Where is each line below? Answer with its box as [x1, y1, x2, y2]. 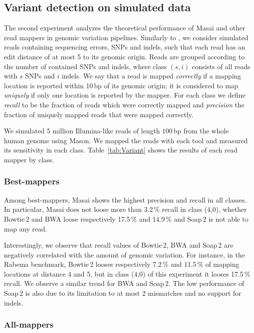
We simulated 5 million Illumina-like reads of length [4, 126, 160, 136]
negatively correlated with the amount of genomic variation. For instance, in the [4, 249, 245, 259]
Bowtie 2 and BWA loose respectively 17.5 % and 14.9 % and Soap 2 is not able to [4, 213, 249, 224]
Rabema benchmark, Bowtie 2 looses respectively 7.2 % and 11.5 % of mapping [4, 259, 239, 269]
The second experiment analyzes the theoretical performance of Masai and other [4, 23, 245, 33]
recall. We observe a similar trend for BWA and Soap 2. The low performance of [4, 278, 244, 288]
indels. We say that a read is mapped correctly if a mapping [61, 71, 241, 81]
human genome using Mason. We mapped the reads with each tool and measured [4, 135, 248, 145]
